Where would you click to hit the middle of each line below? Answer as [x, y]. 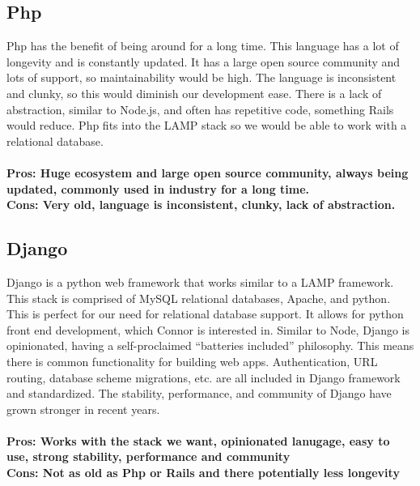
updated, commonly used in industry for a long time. [158, 188]
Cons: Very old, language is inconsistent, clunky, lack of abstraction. [201, 205]
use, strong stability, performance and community [148, 456]
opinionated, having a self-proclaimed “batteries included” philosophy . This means [210, 345]
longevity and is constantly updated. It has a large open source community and [204, 61]
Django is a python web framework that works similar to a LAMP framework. [200, 281]
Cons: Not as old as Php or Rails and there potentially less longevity [203, 473]
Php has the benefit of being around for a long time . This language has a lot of [203, 46]
